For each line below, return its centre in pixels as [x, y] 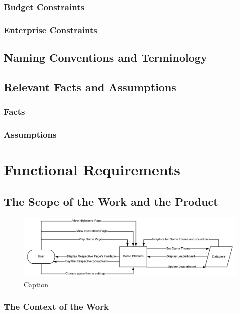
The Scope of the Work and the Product [111, 201]
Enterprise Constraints [51, 29]
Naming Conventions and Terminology [106, 57]
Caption [36, 284]
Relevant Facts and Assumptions [90, 86]
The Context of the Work [56, 307]
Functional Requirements [92, 170]
